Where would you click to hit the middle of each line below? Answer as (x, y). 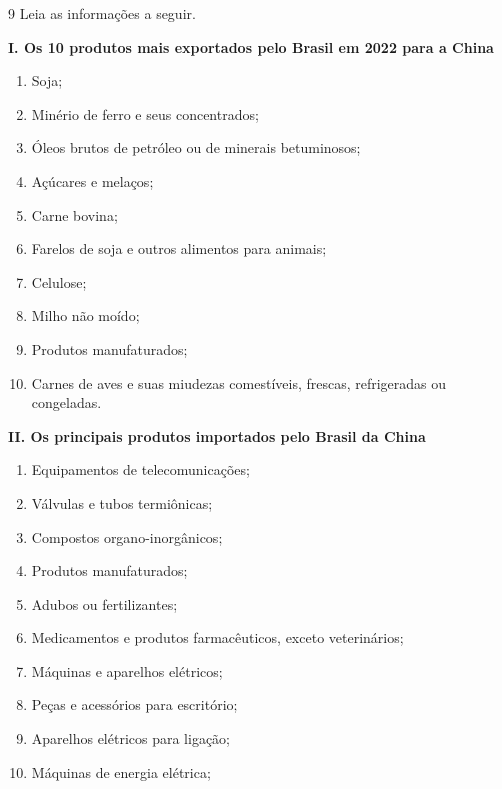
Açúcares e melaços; (92, 180)
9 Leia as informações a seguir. (102, 13)
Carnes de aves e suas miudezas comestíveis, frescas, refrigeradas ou (239, 382)
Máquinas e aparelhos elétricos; (127, 670)
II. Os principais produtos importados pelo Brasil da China (217, 435)
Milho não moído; (85, 315)
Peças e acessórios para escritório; (134, 704)
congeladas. (66, 402)
